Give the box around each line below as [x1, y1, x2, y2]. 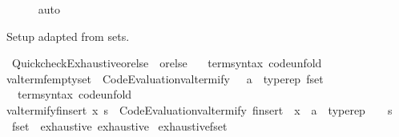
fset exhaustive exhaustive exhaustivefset [11, 117, 228, 134]
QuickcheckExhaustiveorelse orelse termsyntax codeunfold [11, 54, 322, 71]
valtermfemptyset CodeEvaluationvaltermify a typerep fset [6, 70, 324, 87]
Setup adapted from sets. [6, 27, 130, 44]
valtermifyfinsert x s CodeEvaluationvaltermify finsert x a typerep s [6, 101, 393, 118]
